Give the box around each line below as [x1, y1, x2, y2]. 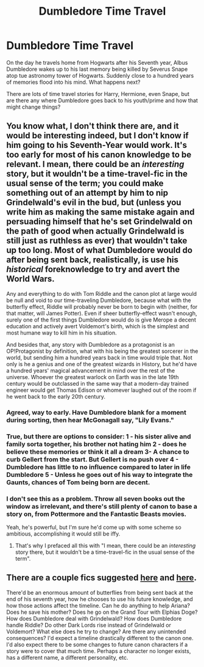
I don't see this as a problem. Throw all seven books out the [6, 494, 186, 503]
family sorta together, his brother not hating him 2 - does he [6, 440, 187, 448]
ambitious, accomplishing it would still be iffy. [6, 530, 121, 537]
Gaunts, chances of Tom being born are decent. [6, 478, 150, 487]
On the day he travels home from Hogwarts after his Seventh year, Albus [6, 59, 188, 66]
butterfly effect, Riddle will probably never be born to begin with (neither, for [6, 303, 198, 310]
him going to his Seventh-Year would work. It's [6, 140, 188, 150]
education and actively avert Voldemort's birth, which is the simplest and [6, 322, 189, 330]
